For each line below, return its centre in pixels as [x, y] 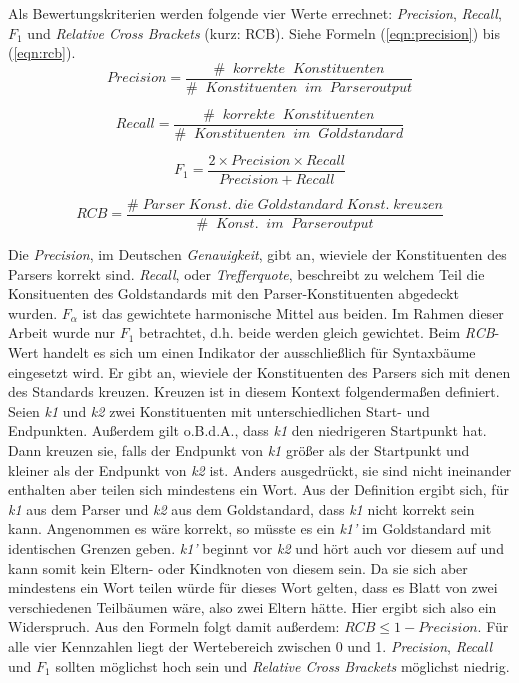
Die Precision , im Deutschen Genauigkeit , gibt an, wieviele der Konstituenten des [257, 254]
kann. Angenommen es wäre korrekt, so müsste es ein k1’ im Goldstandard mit [250, 528]
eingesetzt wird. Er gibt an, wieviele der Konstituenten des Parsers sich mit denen [259, 371]
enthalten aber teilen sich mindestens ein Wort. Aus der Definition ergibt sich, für [258, 489]
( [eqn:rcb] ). [42, 52]
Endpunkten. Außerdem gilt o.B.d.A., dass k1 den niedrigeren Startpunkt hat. [247, 430]
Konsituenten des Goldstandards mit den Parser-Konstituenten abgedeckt [233, 293]
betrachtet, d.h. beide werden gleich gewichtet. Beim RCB [317, 332]
